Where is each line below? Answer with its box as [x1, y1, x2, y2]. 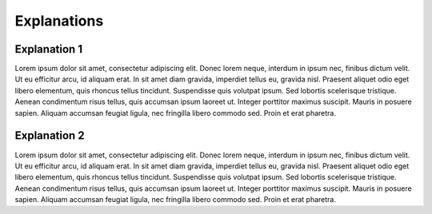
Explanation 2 [14, 129, 85, 143]
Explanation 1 [14, 42, 83, 56]
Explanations [14, 12, 104, 30]
